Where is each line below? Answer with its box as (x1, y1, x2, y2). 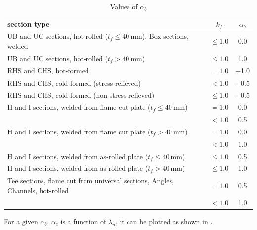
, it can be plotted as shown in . (115, 216, 213, 226)
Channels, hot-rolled (7, 185, 69, 195)
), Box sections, (142, 31, 189, 41)
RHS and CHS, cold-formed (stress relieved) (7, 77, 141, 88)
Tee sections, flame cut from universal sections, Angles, (7, 175, 174, 186)
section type (7, 18, 50, 29)
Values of (110, 1, 138, 11)
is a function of (60, 216, 106, 226)
